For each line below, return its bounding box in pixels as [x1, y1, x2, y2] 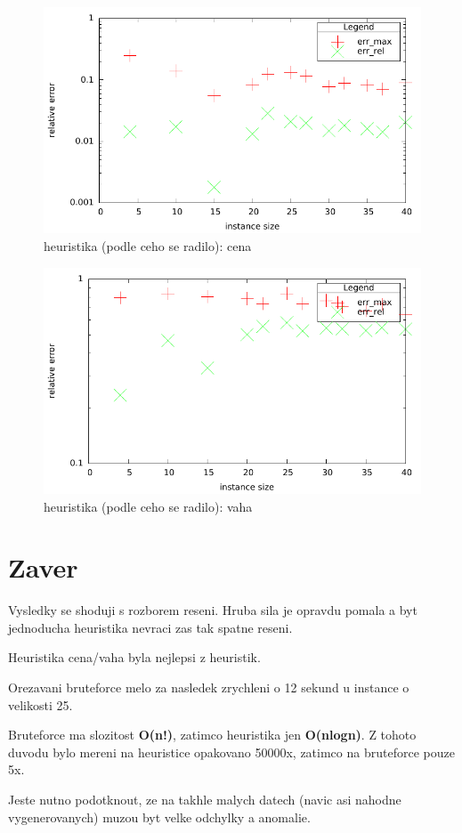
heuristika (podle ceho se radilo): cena [44, 236, 252, 255]
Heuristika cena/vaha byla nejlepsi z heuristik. [8, 648, 261, 667]
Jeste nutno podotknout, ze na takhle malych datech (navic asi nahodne [8, 790, 401, 809]
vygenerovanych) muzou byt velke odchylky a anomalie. [8, 807, 311, 826]
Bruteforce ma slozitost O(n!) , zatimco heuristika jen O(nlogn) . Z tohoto [8, 725, 417, 744]
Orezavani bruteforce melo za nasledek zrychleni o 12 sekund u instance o [8, 678, 409, 697]
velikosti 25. [8, 695, 73, 714]
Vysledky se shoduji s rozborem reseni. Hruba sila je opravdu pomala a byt [8, 601, 417, 619]
